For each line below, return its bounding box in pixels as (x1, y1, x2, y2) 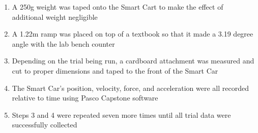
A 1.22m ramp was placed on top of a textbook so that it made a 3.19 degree (12, 28, 253, 39)
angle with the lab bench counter (12, 38, 115, 49)
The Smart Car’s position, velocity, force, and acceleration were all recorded (12, 82, 249, 93)
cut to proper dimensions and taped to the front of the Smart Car (12, 65, 218, 76)
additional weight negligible (12, 11, 98, 22)
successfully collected (12, 119, 77, 130)
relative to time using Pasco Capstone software (12, 92, 158, 103)
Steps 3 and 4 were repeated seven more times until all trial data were (12, 109, 231, 120)
